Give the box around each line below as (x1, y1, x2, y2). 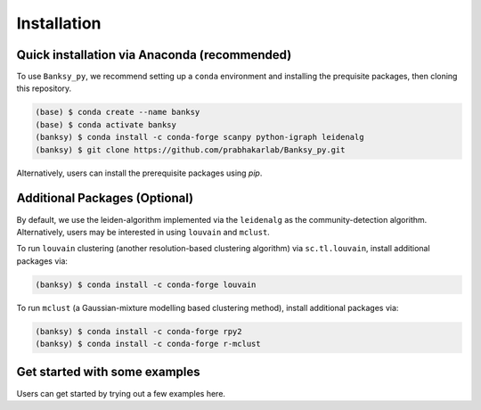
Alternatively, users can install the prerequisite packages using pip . (16, 168, 263, 178)
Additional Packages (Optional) (16, 191, 194, 206)
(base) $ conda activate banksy (35, 119, 177, 129)
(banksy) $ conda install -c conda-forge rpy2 (35, 326, 242, 336)
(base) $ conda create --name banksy (35, 107, 200, 118)
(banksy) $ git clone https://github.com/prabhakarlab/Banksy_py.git (35, 144, 346, 155)
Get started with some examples (16, 365, 200, 380)
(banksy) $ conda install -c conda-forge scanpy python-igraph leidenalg (35, 132, 364, 143)
